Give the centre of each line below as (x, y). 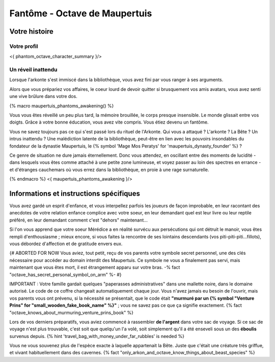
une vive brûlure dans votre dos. (43, 96)
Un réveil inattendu (33, 70)
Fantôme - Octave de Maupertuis (81, 13)
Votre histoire (31, 31)
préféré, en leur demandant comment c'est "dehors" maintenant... (78, 220)
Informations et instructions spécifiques (75, 193)
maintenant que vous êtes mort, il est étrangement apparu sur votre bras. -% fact (95, 268)
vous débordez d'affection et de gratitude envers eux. (66, 244)
